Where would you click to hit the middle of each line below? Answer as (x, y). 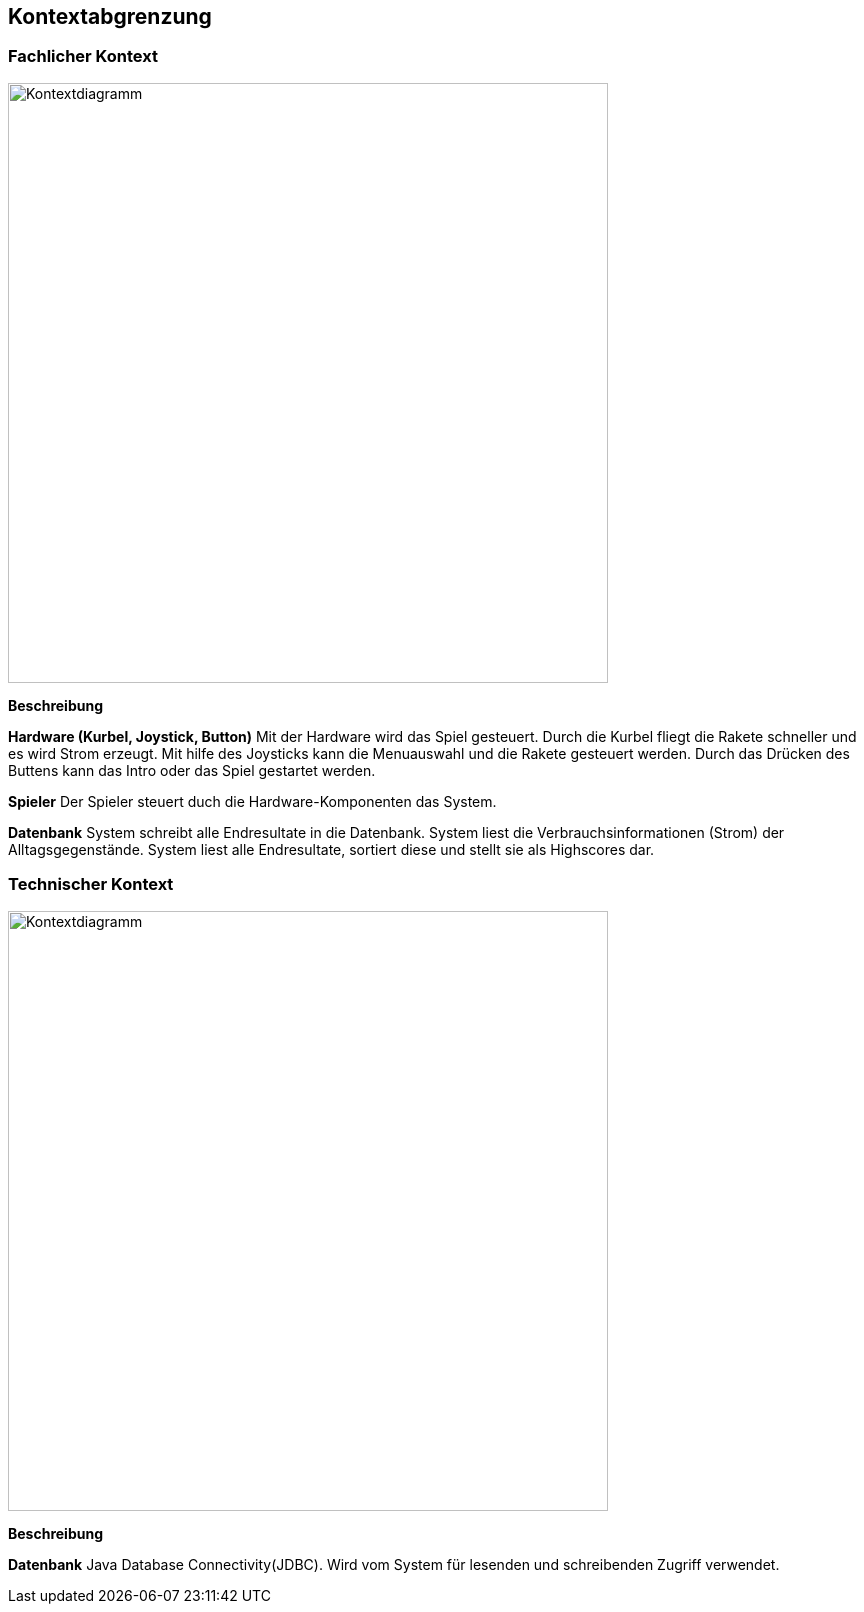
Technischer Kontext (91, 884)
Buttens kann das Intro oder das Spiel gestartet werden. (192, 770)
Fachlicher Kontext (83, 56)
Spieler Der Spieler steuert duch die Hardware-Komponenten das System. (252, 801)
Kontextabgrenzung (110, 16)
